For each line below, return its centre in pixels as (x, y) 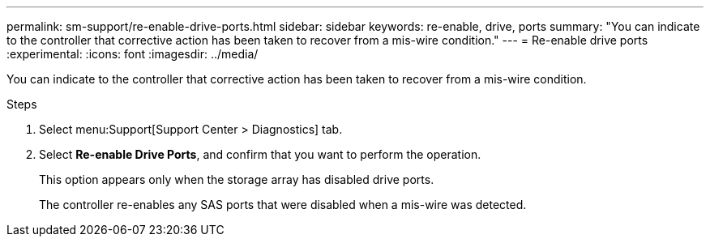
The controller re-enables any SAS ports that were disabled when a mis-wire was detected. (283, 205)
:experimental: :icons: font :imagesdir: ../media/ (133, 54)
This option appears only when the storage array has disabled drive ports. (237, 179)
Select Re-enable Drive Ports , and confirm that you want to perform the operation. (260, 154)
